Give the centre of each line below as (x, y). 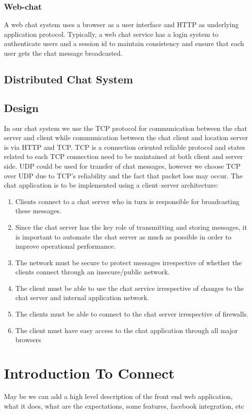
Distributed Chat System (68, 79)
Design (21, 107)
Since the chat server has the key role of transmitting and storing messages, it (131, 227)
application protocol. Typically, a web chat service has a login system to (111, 34)
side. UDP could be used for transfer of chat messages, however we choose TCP (122, 166)
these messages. (38, 211)
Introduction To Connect (89, 373)
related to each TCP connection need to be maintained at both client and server (124, 156)
